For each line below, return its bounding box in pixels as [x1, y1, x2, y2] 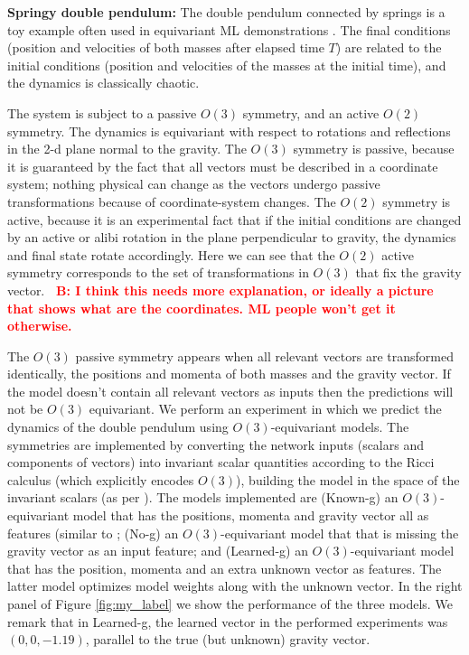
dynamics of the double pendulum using [7, 417, 229, 436]
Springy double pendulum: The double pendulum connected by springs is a [7, 3, 446, 21]
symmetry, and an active [242, 103, 380, 122]
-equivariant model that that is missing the [220, 523, 459, 542]
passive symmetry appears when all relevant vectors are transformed [75, 346, 454, 365]
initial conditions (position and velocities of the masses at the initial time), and [7, 55, 446, 74]
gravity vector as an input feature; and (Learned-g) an [7, 541, 308, 560]
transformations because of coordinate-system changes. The [7, 192, 336, 211]
